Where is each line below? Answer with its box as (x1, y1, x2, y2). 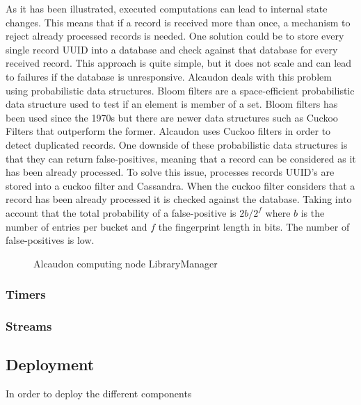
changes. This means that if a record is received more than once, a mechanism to (6, 15, 351, 29)
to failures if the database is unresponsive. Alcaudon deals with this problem (6, 69, 332, 83)
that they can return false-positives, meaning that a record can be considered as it (6, 151, 356, 165)
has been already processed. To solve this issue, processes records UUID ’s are (6, 165, 335, 179)
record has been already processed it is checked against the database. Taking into (6, 192, 352, 206)
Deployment (6, 354, 95, 375)
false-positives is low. (6, 233, 95, 247)
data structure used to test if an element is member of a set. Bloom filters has (6, 97, 338, 111)
